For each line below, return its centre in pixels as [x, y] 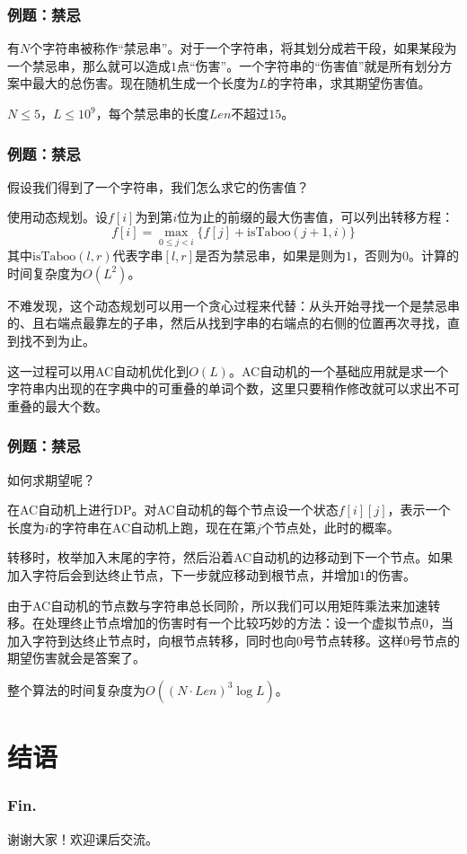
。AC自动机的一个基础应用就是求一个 [339, 370]
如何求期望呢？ [51, 479]
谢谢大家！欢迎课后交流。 [83, 838]
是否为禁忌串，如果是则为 [270, 255]
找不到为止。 [57, 340]
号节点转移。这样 [353, 640]
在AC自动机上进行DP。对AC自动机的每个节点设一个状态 [173, 510]
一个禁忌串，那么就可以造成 [89, 65]
